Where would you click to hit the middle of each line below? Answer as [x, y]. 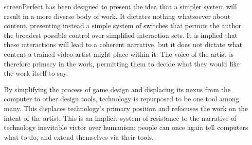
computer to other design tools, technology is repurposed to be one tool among [122, 99]
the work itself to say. [36, 73]
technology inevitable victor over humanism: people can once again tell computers [126, 127]
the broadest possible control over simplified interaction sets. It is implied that [121, 35]
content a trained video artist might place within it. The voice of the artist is [119, 54]
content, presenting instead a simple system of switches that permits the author [123, 25]
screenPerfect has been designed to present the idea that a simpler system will [120, 6]
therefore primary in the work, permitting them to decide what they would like [122, 63]
